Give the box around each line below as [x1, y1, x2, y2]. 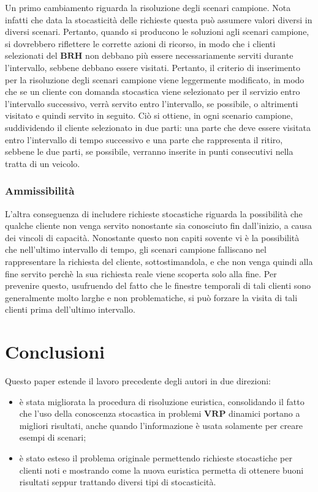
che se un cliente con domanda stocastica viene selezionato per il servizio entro [5, 85, 300, 98]
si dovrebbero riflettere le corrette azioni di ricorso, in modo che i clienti [5, 37, 276, 50]
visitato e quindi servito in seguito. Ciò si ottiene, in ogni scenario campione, [5, 109, 293, 122]
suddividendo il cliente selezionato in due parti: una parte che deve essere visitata [5, 121, 311, 133]
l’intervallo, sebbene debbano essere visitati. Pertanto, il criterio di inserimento [5, 61, 300, 73]
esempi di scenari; [19, 431, 86, 444]
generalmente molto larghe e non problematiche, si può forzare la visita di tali [5, 291, 298, 304]
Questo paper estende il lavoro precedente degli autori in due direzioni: [5, 375, 271, 387]
